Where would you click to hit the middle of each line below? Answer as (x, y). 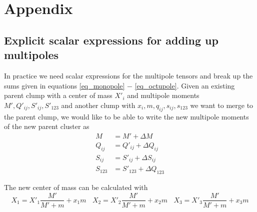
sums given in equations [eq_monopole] (64, 85)
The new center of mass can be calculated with (76, 187)
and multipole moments (163, 95)
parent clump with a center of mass (58, 95)
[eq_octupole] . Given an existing (185, 85)
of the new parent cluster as (47, 126)
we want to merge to (222, 105)
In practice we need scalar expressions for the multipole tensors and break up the (128, 75)
